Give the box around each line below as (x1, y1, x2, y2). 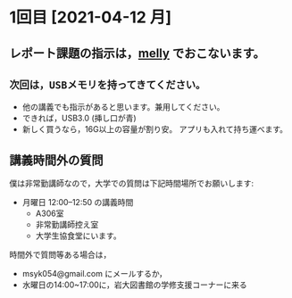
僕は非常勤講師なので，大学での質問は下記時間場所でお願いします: (9, 178, 254, 189)
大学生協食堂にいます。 (35, 230, 122, 241)
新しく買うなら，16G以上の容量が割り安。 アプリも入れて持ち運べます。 (21, 124, 288, 135)
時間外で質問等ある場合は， (9, 250, 112, 261)
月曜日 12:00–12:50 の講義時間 (21, 197, 134, 208)
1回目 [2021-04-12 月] (9, 7, 172, 28)
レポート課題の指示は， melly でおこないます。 (9, 46, 265, 61)
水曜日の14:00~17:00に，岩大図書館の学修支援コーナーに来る (21, 279, 247, 290)
